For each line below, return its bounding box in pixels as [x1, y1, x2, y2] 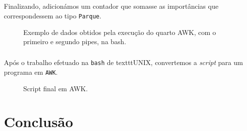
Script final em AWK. [23, 83, 88, 93]
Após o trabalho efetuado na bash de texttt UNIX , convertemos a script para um [4, 57, 243, 67]
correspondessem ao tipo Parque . [4, 10, 102, 20]
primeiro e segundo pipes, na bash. [23, 36, 126, 47]
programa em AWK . [4, 66, 58, 77]
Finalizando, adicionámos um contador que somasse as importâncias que [4, 1, 218, 11]
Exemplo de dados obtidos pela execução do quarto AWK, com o [23, 27, 216, 37]
